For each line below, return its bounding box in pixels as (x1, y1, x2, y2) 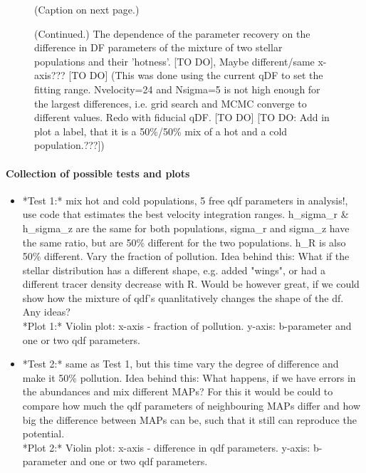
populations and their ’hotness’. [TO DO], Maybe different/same (34, 53, 315, 68)
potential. (22, 426, 65, 441)
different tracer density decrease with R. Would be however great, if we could (22, 276, 360, 291)
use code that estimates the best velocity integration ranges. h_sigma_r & (22, 207, 349, 222)
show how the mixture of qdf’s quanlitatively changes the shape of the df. (22, 290, 344, 305)
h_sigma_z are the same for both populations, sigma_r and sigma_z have (22, 220, 350, 235)
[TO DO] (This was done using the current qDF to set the (68, 68, 323, 83)
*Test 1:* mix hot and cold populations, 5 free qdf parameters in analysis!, (22, 192, 348, 207)
